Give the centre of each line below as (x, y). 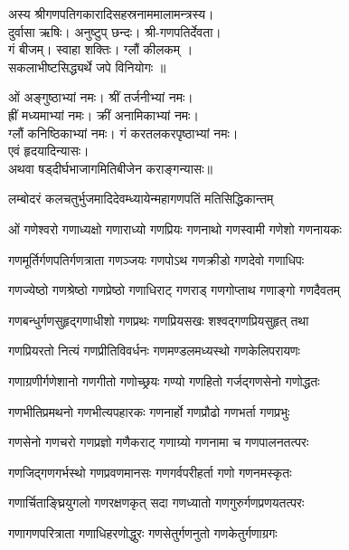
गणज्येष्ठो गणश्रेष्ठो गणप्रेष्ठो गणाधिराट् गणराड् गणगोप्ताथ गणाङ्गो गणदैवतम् (174, 290)
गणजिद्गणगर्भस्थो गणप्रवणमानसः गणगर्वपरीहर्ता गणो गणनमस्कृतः (150, 472)
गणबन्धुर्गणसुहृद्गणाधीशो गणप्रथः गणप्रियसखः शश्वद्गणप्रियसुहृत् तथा (159, 320)
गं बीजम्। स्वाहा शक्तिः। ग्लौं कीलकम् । (101, 49)
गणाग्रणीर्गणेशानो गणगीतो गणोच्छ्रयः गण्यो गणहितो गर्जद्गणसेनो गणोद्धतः (164, 380)
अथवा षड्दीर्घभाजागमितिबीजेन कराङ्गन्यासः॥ (110, 168)
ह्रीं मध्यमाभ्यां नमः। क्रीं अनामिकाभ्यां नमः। (104, 114)
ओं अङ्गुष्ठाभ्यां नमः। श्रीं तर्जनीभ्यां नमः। (101, 97)
